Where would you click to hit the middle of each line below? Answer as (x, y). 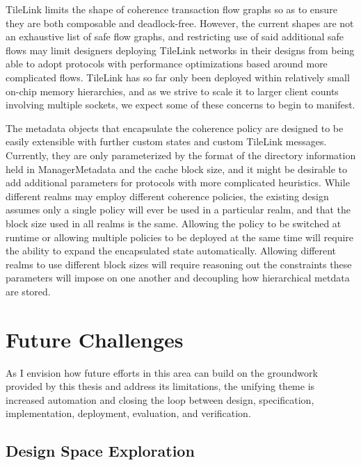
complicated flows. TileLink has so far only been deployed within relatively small (178, 77)
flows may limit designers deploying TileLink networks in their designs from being (180, 50)
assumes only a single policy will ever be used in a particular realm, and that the (178, 210)
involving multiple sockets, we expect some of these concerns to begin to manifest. (180, 105)
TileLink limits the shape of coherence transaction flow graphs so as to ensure (171, 9)
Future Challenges (95, 339)
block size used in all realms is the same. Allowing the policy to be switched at (174, 223)
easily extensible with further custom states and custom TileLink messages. (166, 141)
